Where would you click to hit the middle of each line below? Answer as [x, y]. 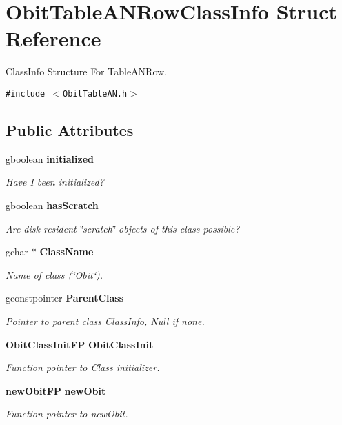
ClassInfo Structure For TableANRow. [87, 71]
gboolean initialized [50, 158]
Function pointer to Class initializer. [83, 367]
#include [26, 93]
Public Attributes [70, 129]
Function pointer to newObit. [67, 414]
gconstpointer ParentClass [65, 298]
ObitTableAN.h [95, 93]
